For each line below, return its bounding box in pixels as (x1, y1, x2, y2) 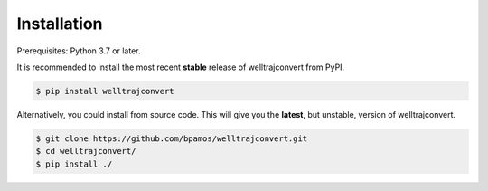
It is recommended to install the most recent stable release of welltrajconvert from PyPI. (16, 62, 345, 72)
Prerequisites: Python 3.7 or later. (16, 45, 141, 56)
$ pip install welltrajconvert (35, 86, 175, 96)
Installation (16, 14, 103, 33)
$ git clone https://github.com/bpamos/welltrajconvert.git (35, 133, 308, 144)
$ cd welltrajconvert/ (35, 146, 136, 157)
